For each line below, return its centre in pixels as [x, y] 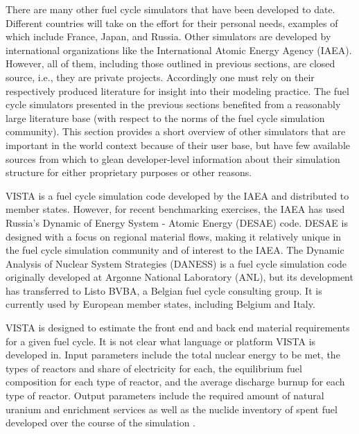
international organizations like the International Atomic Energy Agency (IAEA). [179, 50]
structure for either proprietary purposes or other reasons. [129, 172]
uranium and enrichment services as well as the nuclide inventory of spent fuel [172, 409]
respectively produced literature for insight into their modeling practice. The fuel [177, 90]
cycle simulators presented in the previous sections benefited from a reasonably [173, 104]
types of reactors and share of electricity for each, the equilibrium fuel [154, 368]
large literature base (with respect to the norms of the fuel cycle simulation [165, 118]
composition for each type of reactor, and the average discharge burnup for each [175, 382]
